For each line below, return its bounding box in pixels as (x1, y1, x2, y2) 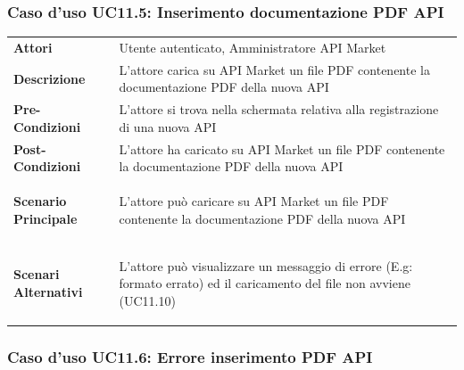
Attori (13, 37, 53, 56)
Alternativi (13, 282, 83, 300)
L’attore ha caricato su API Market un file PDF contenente (119, 139, 445, 158)
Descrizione (13, 69, 86, 87)
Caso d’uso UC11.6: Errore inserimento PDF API (7, 345, 373, 367)
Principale (13, 209, 78, 227)
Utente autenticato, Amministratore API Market (119, 37, 386, 56)
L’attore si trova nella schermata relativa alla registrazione (119, 100, 439, 119)
